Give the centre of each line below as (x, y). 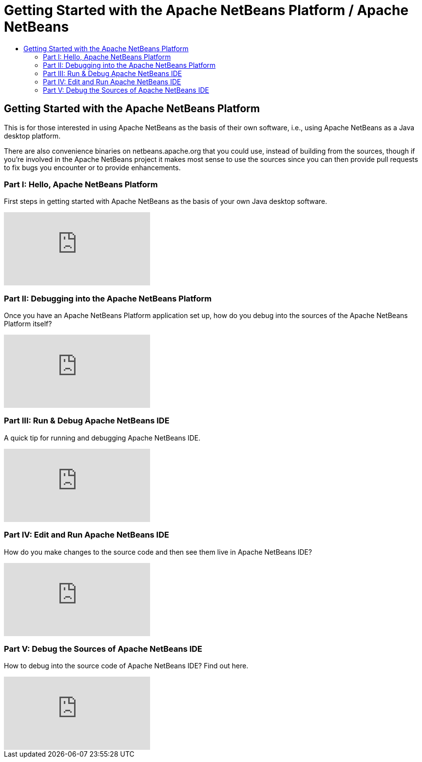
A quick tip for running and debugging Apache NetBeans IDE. (102, 438)
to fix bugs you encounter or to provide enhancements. (92, 167)
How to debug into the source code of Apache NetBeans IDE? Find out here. (126, 666)
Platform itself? (28, 324)
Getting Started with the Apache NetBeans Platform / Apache (206, 10)
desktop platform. (32, 136)
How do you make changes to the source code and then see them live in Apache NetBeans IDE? (158, 552)
